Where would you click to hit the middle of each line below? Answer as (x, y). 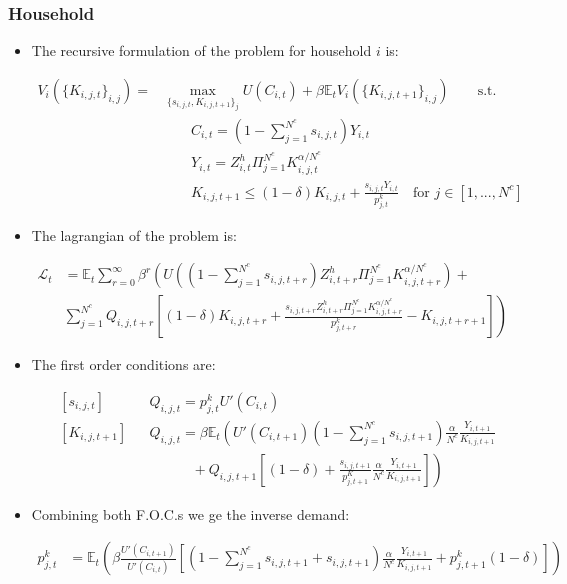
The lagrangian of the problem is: (134, 234)
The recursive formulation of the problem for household (201, 50)
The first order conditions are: (123, 364)
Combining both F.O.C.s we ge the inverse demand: (190, 513)
